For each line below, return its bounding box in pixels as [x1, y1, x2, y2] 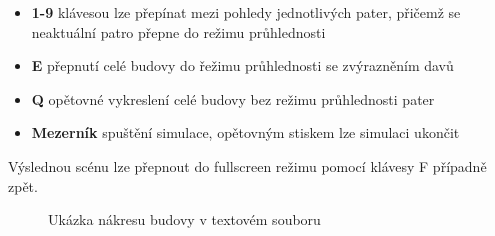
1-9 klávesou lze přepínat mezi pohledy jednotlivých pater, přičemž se [31, 2, 461, 22]
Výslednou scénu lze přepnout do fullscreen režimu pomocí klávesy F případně [8, 155, 487, 176]
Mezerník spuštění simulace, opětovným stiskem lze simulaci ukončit [31, 122, 460, 143]
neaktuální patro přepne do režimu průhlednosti [31, 21, 326, 42]
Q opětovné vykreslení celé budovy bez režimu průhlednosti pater [31, 88, 435, 109]
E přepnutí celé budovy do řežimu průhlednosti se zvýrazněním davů [31, 55, 454, 76]
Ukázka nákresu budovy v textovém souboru [48, 209, 321, 230]
